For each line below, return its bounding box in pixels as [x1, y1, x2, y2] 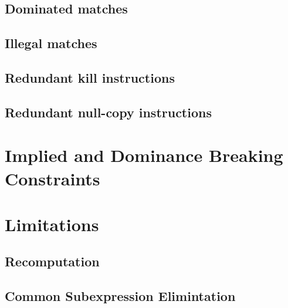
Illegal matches [5, 34, 97, 52]
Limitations [5, 212, 99, 236]
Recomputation [5, 252, 100, 270]
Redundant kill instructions [5, 68, 175, 86]
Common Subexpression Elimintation [5, 287, 236, 305]
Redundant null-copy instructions [5, 103, 212, 121]
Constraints [5, 166, 100, 190]
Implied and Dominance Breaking [5, 143, 283, 167]
